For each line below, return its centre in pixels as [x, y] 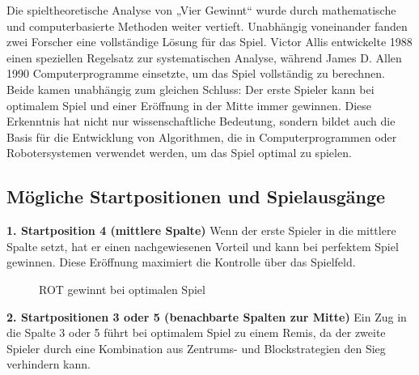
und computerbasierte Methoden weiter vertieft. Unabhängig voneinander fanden [207, 26]
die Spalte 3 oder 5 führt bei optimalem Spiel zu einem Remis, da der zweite [196, 332]
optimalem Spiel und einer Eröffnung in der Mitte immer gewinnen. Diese [189, 105]
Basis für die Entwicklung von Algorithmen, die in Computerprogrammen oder [202, 136]
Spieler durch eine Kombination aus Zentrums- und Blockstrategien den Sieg [196, 348]
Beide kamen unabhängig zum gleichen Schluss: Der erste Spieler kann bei [190, 89]
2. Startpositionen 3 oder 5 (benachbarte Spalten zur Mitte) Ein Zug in [207, 316]
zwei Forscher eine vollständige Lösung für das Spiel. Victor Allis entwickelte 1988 [209, 42]
